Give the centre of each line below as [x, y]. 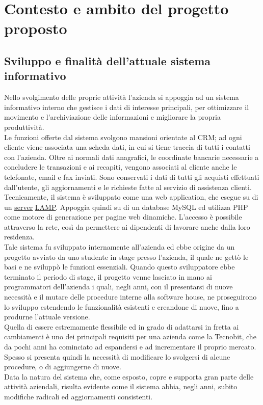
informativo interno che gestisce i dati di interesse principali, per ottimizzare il [127, 107]
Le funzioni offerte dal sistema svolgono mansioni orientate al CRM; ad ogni [123, 137]
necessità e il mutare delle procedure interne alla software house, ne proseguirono [130, 297]
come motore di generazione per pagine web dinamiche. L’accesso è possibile [123, 217]
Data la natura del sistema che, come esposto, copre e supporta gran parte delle [129, 376]
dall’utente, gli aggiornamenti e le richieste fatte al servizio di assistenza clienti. [128, 187]
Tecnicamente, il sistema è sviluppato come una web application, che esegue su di [131, 197]
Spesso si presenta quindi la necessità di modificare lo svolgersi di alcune [117, 356]
